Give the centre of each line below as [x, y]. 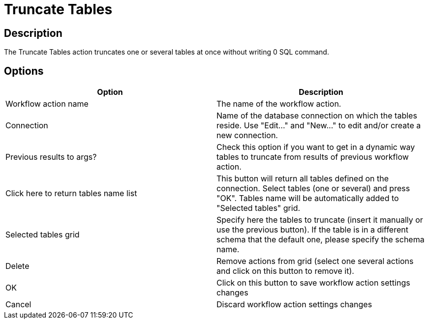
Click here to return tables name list [71, 193]
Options [24, 71]
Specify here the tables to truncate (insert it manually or [320, 220]
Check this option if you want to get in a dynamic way [316, 147]
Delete [17, 266]
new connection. [247, 135]
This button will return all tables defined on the [303, 179]
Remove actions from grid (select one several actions [315, 261]
